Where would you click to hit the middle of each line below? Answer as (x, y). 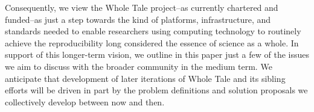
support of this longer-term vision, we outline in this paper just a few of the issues (157, 54)
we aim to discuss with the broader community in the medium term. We (139, 66)
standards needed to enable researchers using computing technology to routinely (153, 31)
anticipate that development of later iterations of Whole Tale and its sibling (145, 78)
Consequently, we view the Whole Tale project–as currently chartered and (142, 7)
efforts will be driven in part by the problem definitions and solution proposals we (156, 90)
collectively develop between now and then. (85, 101)
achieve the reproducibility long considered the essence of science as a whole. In (152, 42)
